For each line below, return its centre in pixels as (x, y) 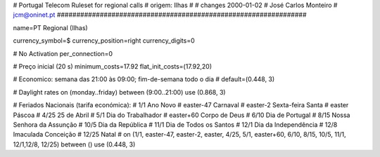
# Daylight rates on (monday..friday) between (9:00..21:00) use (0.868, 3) (119, 92)
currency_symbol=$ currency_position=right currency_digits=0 (104, 41)
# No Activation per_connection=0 (63, 53)
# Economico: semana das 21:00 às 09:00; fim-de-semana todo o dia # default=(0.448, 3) (144, 79)
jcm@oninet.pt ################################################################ (160, 15)
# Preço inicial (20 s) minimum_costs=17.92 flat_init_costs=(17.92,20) (113, 66)
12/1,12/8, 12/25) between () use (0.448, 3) (74, 144)
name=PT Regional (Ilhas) (50, 27)
